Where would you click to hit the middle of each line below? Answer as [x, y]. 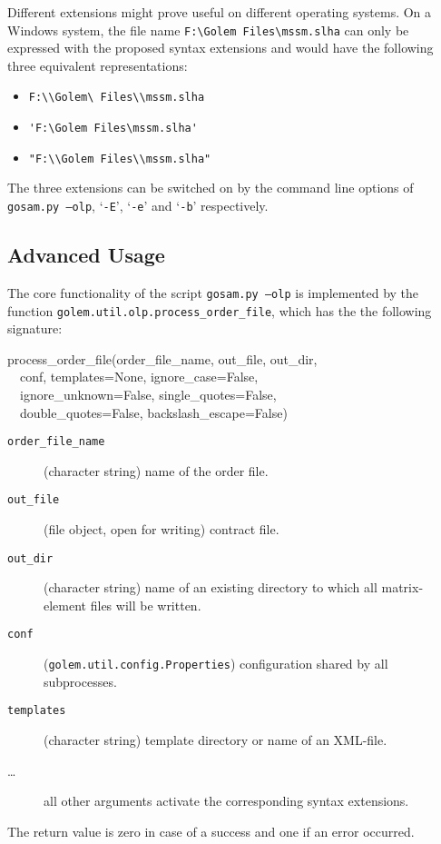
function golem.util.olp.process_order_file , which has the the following [220, 310]
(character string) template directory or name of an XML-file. [216, 740]
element [65, 605]
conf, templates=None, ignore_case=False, [139, 377]
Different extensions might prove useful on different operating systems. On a [220, 12]
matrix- [402, 587]
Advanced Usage [86, 255]
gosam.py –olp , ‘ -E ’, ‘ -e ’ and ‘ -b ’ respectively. [138, 205]
